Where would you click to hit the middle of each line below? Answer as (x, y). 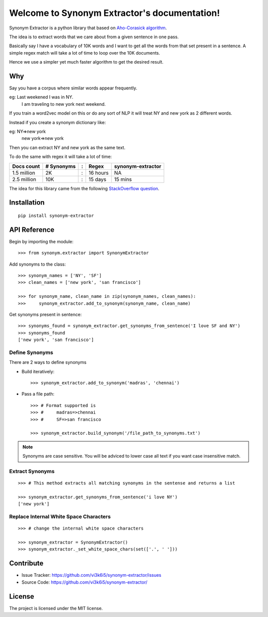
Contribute (26, 563)
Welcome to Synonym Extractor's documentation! (115, 13)
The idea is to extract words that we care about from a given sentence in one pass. (94, 37)
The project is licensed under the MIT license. (56, 608)
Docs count (26, 166)
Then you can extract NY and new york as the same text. (67, 147)
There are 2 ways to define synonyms (48, 362)
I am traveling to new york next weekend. (64, 104)
